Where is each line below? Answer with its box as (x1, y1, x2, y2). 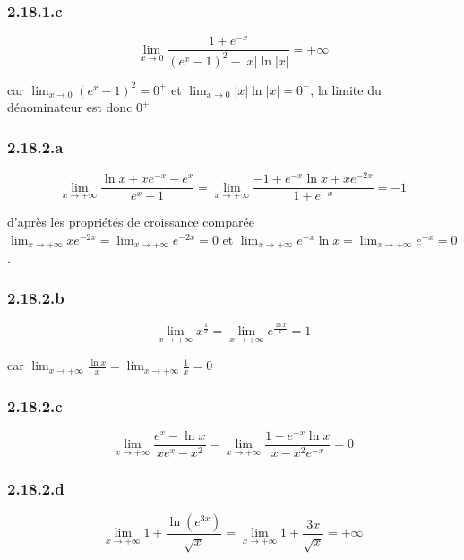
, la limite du (310, 80, 382, 99)
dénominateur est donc (7, 98, 133, 116)
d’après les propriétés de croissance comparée (7, 212, 254, 231)
